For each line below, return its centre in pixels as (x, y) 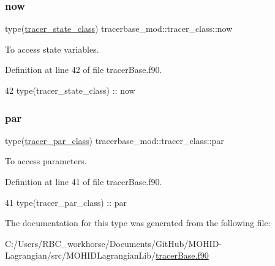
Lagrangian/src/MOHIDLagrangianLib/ (81, 255)
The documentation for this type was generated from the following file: (138, 223)
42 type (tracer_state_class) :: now (70, 90)
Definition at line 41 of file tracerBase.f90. (84, 181)
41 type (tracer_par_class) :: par (66, 202)
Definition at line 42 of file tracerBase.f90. (84, 70)
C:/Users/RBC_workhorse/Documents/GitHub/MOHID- (114, 243)
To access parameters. (46, 161)
